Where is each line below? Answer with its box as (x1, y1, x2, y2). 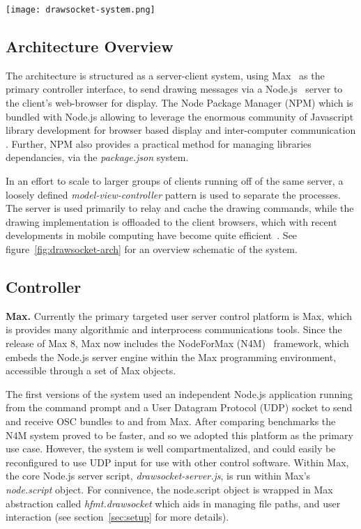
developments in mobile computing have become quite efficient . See (6, 228, 298, 243)
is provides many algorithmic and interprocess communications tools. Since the (6, 322, 342, 337)
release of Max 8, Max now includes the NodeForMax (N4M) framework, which (6, 335, 349, 350)
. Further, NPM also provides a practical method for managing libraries (6, 136, 312, 151)
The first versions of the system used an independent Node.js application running (6, 386, 353, 401)
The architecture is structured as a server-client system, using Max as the (6, 68, 325, 82)
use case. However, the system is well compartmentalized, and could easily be (6, 441, 336, 456)
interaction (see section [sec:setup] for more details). (6, 509, 229, 524)
